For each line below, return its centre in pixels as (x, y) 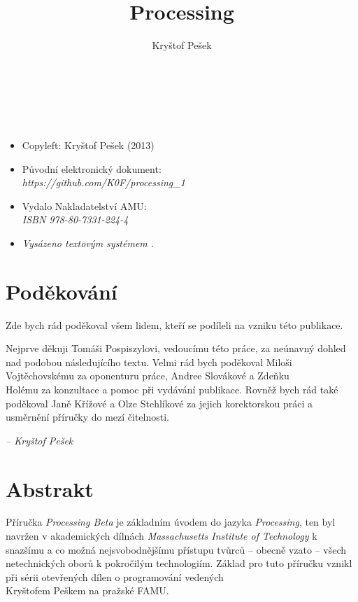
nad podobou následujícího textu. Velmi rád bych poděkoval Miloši (149, 362)
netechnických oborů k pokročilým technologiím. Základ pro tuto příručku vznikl (179, 563)
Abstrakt (50, 488)
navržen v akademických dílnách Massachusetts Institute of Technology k (162, 536)
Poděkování (62, 291)
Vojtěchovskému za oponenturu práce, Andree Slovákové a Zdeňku (148, 376)
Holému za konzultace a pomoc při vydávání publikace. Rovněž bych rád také (172, 389)
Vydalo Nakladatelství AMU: (84, 205)
